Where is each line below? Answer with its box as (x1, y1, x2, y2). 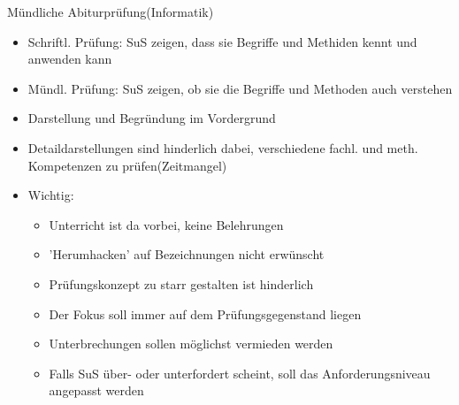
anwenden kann (27, 50, 112, 68)
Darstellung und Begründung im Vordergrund (27, 109, 276, 127)
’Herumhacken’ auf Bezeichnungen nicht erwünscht (49, 245, 325, 264)
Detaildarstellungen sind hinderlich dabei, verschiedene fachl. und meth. (27, 138, 418, 157)
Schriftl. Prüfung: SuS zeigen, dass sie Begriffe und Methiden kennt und (27, 32, 417, 50)
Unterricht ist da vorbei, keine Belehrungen (49, 215, 284, 233)
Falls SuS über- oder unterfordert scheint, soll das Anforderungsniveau (49, 363, 431, 382)
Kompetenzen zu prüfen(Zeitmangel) (27, 156, 227, 174)
